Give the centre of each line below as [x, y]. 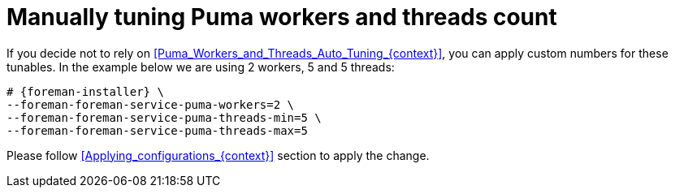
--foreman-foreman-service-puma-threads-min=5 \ [164, 117]
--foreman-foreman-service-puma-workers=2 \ [151, 104]
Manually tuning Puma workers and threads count [282, 17]
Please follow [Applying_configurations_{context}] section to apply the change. [218, 155]
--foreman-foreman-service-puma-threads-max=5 [157, 130]
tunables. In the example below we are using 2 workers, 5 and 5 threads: [201, 67]
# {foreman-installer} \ [85, 91]
